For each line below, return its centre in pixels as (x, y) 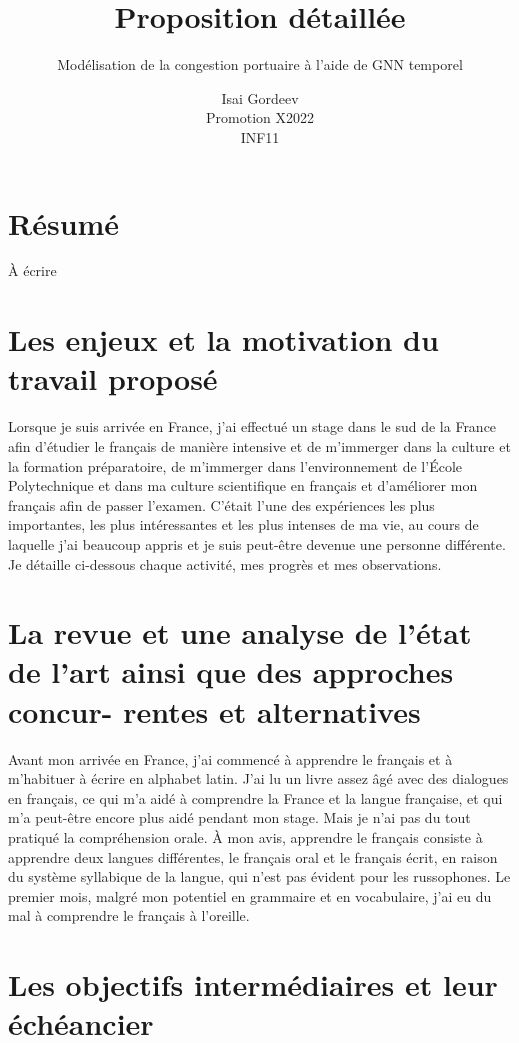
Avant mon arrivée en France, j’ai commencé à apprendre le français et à (230, 758)
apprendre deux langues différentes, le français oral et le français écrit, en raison (253, 856)
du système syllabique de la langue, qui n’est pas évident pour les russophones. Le (259, 876)
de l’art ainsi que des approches (231, 671)
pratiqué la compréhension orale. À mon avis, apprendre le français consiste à (245, 836)
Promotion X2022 (260, 117)
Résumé (64, 222)
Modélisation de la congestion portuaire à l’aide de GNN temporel (260, 64)
